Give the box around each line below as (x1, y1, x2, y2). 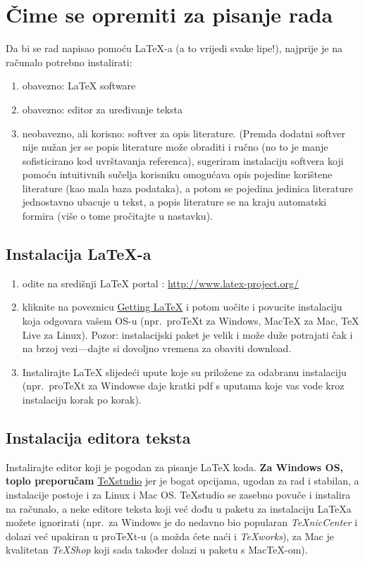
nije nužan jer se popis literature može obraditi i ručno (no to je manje (22, 139, 328, 154)
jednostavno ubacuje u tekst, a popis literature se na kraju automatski (22, 194, 327, 209)
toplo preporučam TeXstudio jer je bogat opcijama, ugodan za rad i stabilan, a (6, 473, 359, 488)
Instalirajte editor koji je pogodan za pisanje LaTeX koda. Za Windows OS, (6, 459, 344, 474)
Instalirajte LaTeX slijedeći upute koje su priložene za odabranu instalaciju (22, 364, 347, 379)
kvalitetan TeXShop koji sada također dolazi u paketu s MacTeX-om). (6, 542, 308, 557)
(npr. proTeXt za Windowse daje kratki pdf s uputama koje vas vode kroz (22, 378, 345, 393)
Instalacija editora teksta (6, 427, 191, 448)
